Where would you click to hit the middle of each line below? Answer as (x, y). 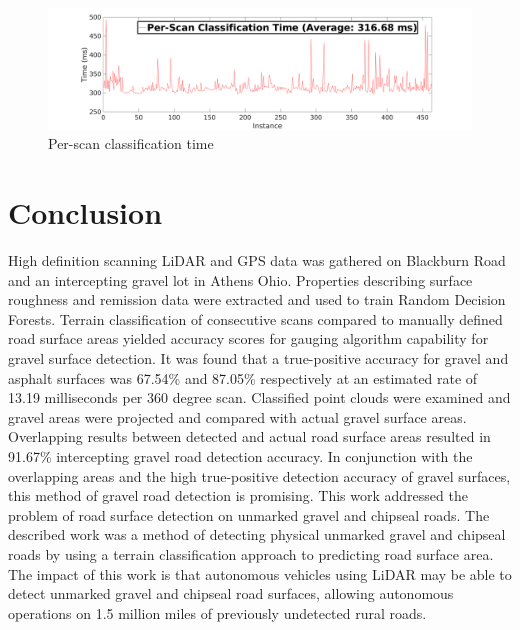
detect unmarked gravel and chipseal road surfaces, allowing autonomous (231, 593)
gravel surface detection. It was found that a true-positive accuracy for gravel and (258, 358)
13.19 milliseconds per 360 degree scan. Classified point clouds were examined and (259, 397)
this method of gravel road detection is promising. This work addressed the (238, 495)
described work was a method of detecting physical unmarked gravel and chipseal (257, 534)
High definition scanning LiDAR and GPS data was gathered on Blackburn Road (257, 260)
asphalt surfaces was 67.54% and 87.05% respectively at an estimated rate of (243, 377)
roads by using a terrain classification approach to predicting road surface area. (251, 553)
